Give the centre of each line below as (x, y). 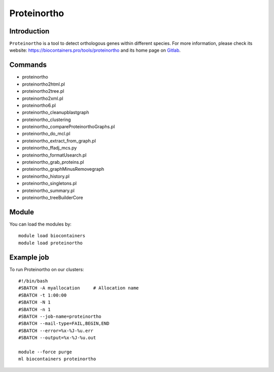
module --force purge (45, 352)
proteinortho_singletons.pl (49, 183)
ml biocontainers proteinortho (57, 359)
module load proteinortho (51, 243)
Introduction (29, 31)
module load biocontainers (52, 236)
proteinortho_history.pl (46, 176)
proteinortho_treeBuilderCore (53, 197)
